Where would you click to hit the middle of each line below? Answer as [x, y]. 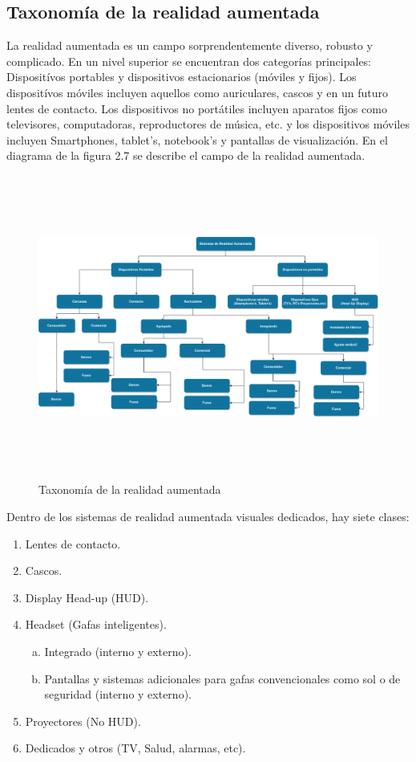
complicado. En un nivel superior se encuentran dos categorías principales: [189, 61]
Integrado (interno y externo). [118, 652]
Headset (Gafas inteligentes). [96, 624]
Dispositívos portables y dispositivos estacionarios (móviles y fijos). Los [182, 77]
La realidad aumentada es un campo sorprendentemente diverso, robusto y [190, 45]
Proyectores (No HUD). [83, 721]
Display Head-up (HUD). [87, 597]
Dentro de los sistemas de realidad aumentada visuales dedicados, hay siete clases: [208, 517]
